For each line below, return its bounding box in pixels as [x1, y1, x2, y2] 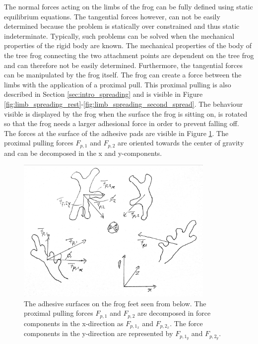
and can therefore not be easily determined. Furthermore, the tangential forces [4, 60, 243, 70]
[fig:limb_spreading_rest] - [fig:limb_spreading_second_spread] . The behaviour [4, 98, 243, 109]
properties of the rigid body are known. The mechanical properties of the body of [4, 40, 252, 51]
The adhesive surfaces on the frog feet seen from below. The [24, 298, 206, 308]
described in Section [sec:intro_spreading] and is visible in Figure [4, 89, 203, 99]
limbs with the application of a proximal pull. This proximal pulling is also [4, 79, 231, 89]
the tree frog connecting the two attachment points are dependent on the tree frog [4, 50, 254, 60]
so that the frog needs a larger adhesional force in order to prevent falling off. [4, 118, 239, 129]
